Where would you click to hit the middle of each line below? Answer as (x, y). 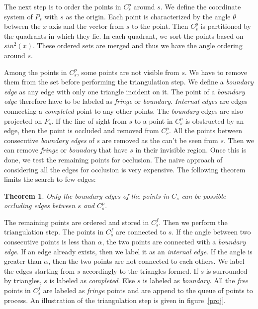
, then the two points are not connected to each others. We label (146, 261)
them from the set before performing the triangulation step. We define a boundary (129, 82)
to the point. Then (160, 26)
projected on (23, 120)
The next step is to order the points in (63, 6)
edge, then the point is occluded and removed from (82, 130)
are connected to (141, 232)
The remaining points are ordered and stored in (77, 222)
